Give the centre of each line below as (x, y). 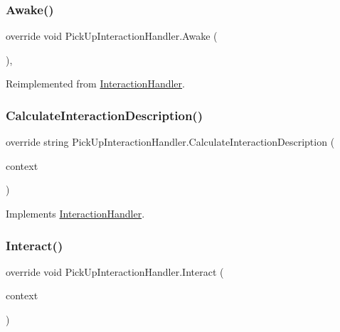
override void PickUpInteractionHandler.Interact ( (115, 271)
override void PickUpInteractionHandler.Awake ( (112, 36)
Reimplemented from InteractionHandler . (95, 84)
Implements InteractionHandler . (75, 213)
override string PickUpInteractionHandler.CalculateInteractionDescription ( (170, 142)
